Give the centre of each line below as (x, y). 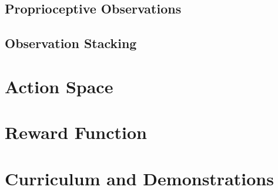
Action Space (59, 86)
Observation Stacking (71, 43)
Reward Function (76, 132)
